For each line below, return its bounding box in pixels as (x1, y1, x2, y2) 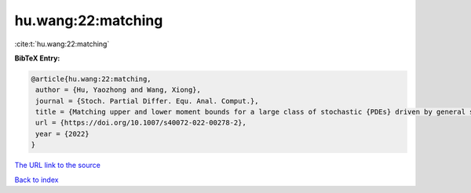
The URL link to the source (14, 161, 101, 170)
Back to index (14, 175, 59, 184)
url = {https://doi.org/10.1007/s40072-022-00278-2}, (35, 118, 246, 127)
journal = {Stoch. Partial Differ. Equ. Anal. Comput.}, (35, 96, 259, 105)
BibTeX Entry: (14, 53, 60, 63)
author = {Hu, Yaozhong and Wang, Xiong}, (35, 86, 202, 94)
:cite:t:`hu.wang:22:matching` (14, 39, 110, 49)
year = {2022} (35, 129, 89, 138)
